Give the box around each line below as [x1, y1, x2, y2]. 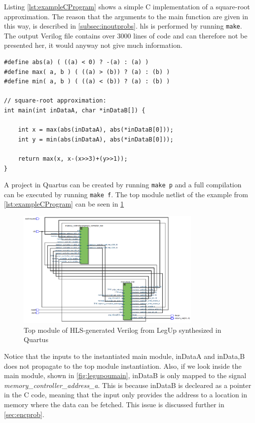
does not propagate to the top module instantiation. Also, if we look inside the [4, 360, 242, 371]
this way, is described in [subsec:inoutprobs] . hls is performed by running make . [4, 21, 242, 31]
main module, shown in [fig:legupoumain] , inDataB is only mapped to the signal [4, 370, 247, 381]
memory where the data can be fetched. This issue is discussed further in [4, 399, 224, 409]
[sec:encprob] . [4, 409, 44, 419]
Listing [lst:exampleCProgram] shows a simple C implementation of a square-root [4, 1, 250, 11]
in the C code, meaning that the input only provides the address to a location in [4, 389, 248, 400]
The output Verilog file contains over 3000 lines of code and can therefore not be [4, 30, 248, 40]
